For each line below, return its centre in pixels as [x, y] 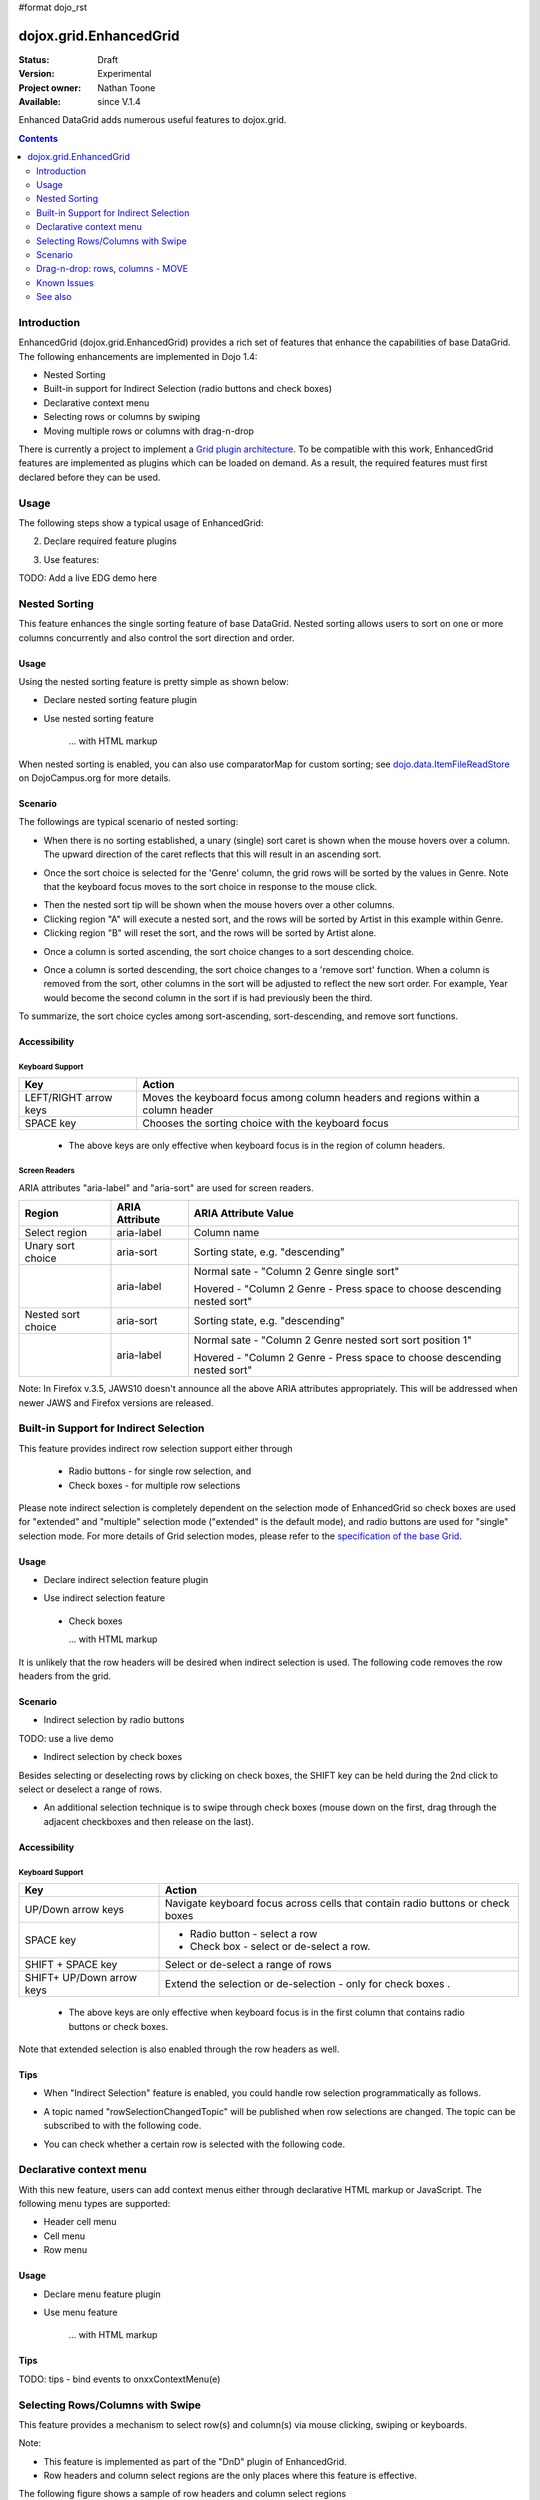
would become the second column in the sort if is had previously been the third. [208, 997]
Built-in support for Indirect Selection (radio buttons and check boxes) [188, 389]
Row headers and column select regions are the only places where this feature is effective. [230, 2476]
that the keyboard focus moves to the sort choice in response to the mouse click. [210, 886]
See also [54, 297]
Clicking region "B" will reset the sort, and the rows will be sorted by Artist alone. [210, 933]
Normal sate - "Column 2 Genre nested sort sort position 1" [332, 1340]
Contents [38, 138]
